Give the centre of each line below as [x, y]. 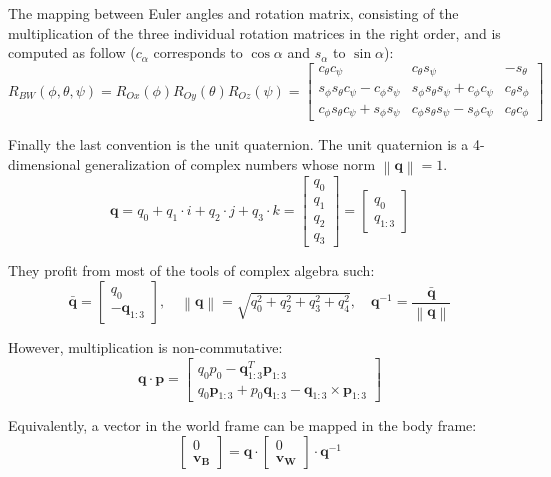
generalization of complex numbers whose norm [230, 163]
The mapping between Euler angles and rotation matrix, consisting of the [233, 13]
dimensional [44, 163]
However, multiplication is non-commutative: [145, 347]
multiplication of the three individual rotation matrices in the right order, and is [254, 32]
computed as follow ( [72, 52]
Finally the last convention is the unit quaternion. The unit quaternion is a [238, 144]
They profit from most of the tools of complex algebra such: [191, 270]
